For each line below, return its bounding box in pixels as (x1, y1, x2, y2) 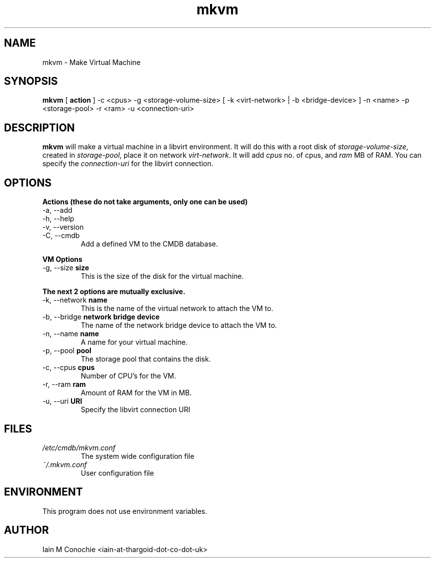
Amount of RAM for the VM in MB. (80, 388, 192, 397)
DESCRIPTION (4, 121, 75, 134)
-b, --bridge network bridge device (42, 312, 160, 321)
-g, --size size (42, 263, 89, 272)
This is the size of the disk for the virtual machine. (80, 272, 244, 281)
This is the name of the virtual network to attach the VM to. (80, 304, 274, 313)
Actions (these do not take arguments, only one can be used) (42, 197, 248, 206)
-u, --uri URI (42, 397, 82, 406)
